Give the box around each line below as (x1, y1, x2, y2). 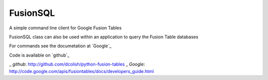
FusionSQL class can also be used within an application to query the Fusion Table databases (9, 34, 199, 40)
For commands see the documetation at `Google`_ (9, 43, 112, 49)
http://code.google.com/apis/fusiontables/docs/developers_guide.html (9, 68, 154, 74)
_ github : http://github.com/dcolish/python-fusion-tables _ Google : (9, 61, 145, 67)
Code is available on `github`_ (9, 52, 69, 58)
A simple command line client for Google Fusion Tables (9, 25, 122, 31)
